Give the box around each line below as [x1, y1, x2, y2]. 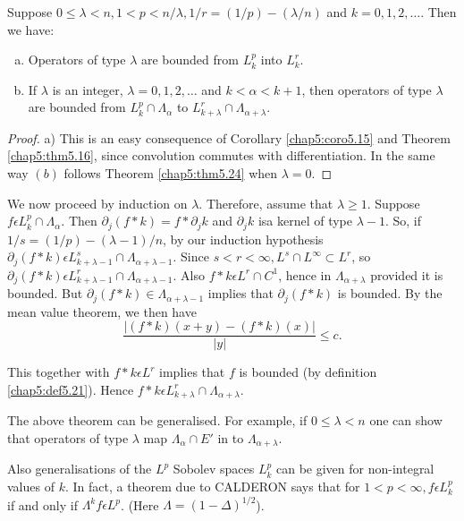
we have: [7, 20, 55, 38]
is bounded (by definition [239, 363, 377, 381]
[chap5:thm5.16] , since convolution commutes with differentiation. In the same [7, 146, 435, 165]
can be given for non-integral [276, 459, 434, 478]
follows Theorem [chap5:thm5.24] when [63, 164, 278, 183]
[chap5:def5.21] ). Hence [7, 380, 134, 398]
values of [7, 476, 55, 495]
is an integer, [52, 80, 123, 98]
